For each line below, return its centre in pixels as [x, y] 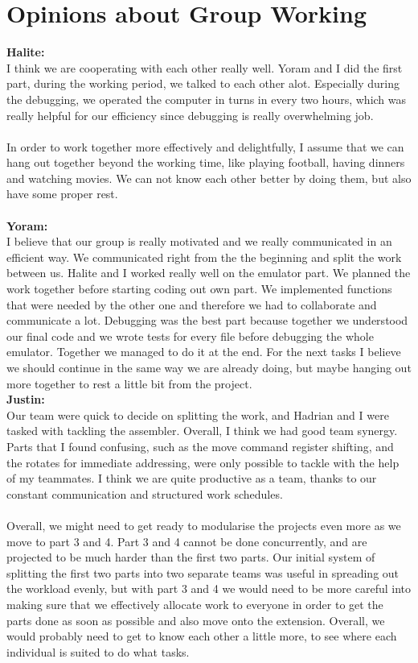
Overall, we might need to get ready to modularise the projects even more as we [204, 525]
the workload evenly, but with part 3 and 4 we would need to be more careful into [209, 588]
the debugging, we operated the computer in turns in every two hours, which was [207, 99]
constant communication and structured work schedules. [145, 493]
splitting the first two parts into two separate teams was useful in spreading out [203, 572]
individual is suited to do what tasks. [98, 651]
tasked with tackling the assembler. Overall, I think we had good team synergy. [202, 431]
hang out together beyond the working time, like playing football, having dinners [206, 162]
